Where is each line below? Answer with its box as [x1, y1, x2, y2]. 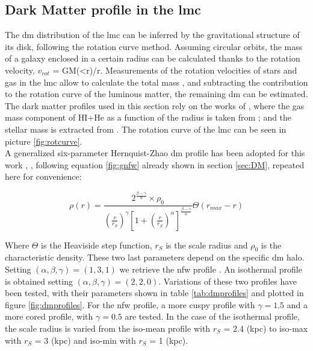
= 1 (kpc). [149, 334, 188, 346]
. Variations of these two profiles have [158, 274, 297, 287]
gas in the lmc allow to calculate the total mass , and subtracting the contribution [5, 75, 308, 88]
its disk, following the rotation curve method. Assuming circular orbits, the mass [5, 40, 303, 52]
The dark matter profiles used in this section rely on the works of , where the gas [5, 99, 305, 112]
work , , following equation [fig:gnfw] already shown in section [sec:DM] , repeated [5, 158, 305, 171]
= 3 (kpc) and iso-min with [34, 334, 136, 346]
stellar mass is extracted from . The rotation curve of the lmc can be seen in [5, 122, 287, 135]
